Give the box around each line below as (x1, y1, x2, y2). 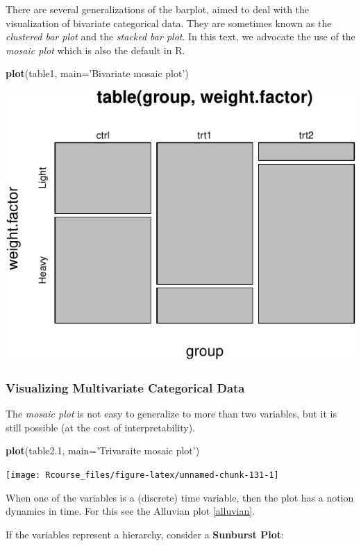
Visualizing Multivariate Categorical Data (6, 379, 245, 396)
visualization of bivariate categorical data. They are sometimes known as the (6, 15, 332, 30)
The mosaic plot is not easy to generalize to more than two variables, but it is (6, 406, 337, 421)
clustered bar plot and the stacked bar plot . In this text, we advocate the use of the (6, 29, 355, 44)
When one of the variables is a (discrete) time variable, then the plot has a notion (6, 490, 354, 504)
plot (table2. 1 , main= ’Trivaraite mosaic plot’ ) (6, 443, 200, 458)
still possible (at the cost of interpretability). (6, 420, 196, 434)
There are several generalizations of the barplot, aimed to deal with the (6, 2, 310, 16)
